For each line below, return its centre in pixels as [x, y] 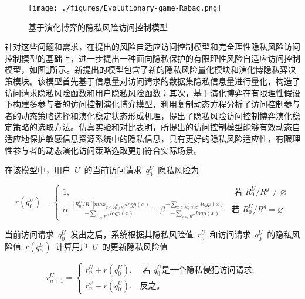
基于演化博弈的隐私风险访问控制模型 [98, 27]
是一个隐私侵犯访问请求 [207, 270]
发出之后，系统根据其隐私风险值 [132, 234]
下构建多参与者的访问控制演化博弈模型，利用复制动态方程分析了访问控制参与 [152, 104]
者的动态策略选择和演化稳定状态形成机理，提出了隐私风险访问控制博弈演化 [148, 115]
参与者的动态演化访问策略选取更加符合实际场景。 [107, 150]
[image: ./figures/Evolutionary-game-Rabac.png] [125, 8]
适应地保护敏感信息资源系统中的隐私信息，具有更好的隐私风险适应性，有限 [148, 138]
